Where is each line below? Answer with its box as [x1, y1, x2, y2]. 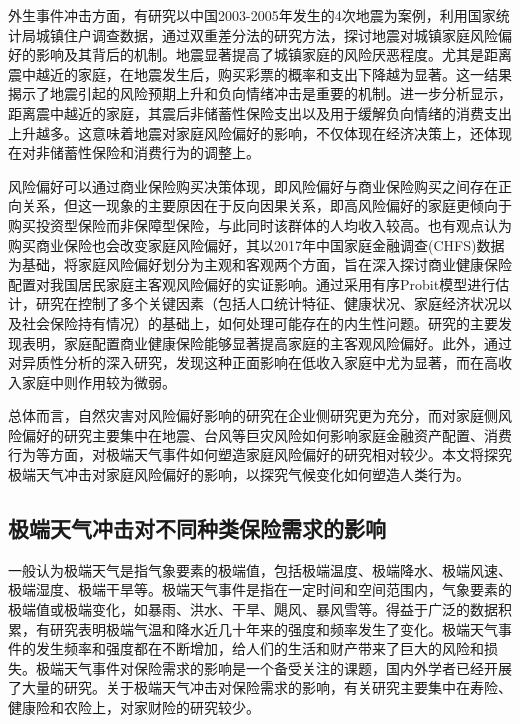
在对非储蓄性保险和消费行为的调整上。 [8, 142, 260, 163]
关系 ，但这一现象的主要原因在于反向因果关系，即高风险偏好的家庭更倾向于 [21, 195, 512, 216]
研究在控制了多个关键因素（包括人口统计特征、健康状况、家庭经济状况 [35, 293, 498, 314]
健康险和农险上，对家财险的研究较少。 [8, 697, 260, 718]
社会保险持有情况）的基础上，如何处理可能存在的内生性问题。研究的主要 [21, 312, 498, 333]
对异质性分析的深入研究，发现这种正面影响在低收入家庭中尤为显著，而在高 [8, 352, 498, 373]
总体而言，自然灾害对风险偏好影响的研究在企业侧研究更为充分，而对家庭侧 [8, 405, 498, 426]
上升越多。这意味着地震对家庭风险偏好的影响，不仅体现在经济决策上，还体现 [8, 122, 512, 143]
